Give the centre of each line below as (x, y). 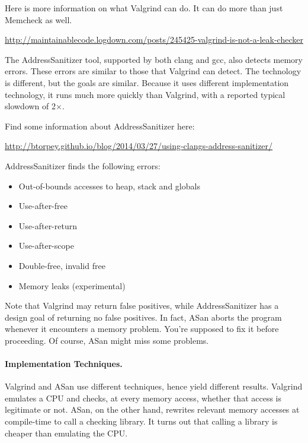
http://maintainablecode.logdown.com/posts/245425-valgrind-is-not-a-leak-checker (154, 39)
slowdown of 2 (31, 106)
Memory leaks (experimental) (72, 285)
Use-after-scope (46, 246)
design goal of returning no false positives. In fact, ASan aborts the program (143, 317)
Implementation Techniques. (64, 364)
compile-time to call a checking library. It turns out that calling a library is (141, 421)
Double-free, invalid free (62, 265)
